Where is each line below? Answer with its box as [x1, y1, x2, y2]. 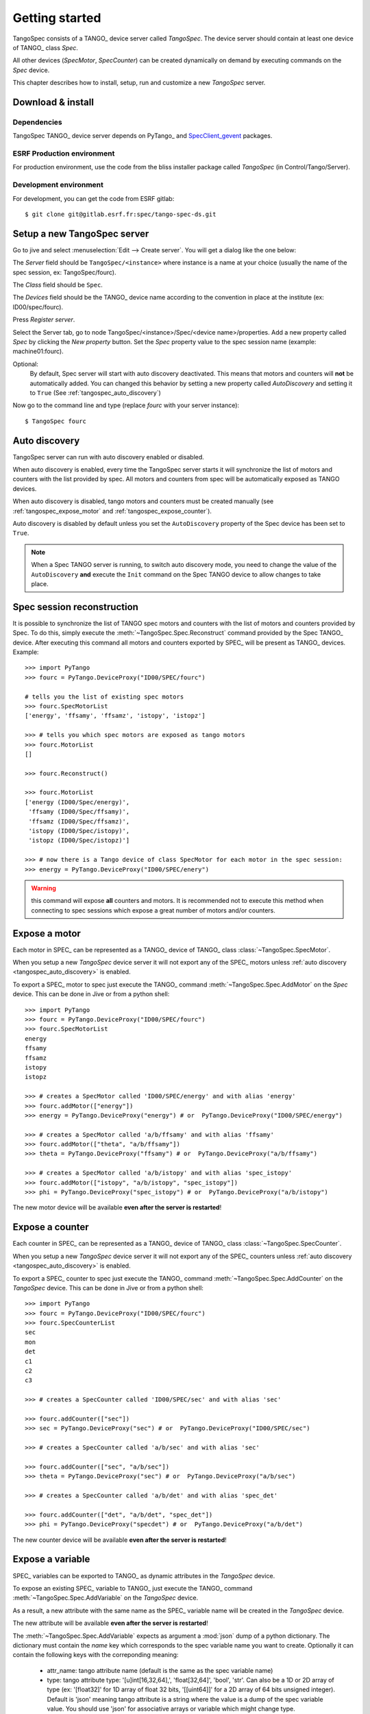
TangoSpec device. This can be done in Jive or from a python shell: [12, 1283, 203, 1292]
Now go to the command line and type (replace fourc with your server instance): [12, 401, 240, 409]
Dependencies [12, 117, 63, 127]
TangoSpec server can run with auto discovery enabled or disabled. [12, 452, 205, 461]
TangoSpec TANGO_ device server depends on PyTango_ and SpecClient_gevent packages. [12, 132, 273, 140]
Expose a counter [12, 1221, 89, 1233]
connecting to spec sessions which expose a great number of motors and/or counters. [31, 906, 275, 915]
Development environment [12, 180, 104, 190]
